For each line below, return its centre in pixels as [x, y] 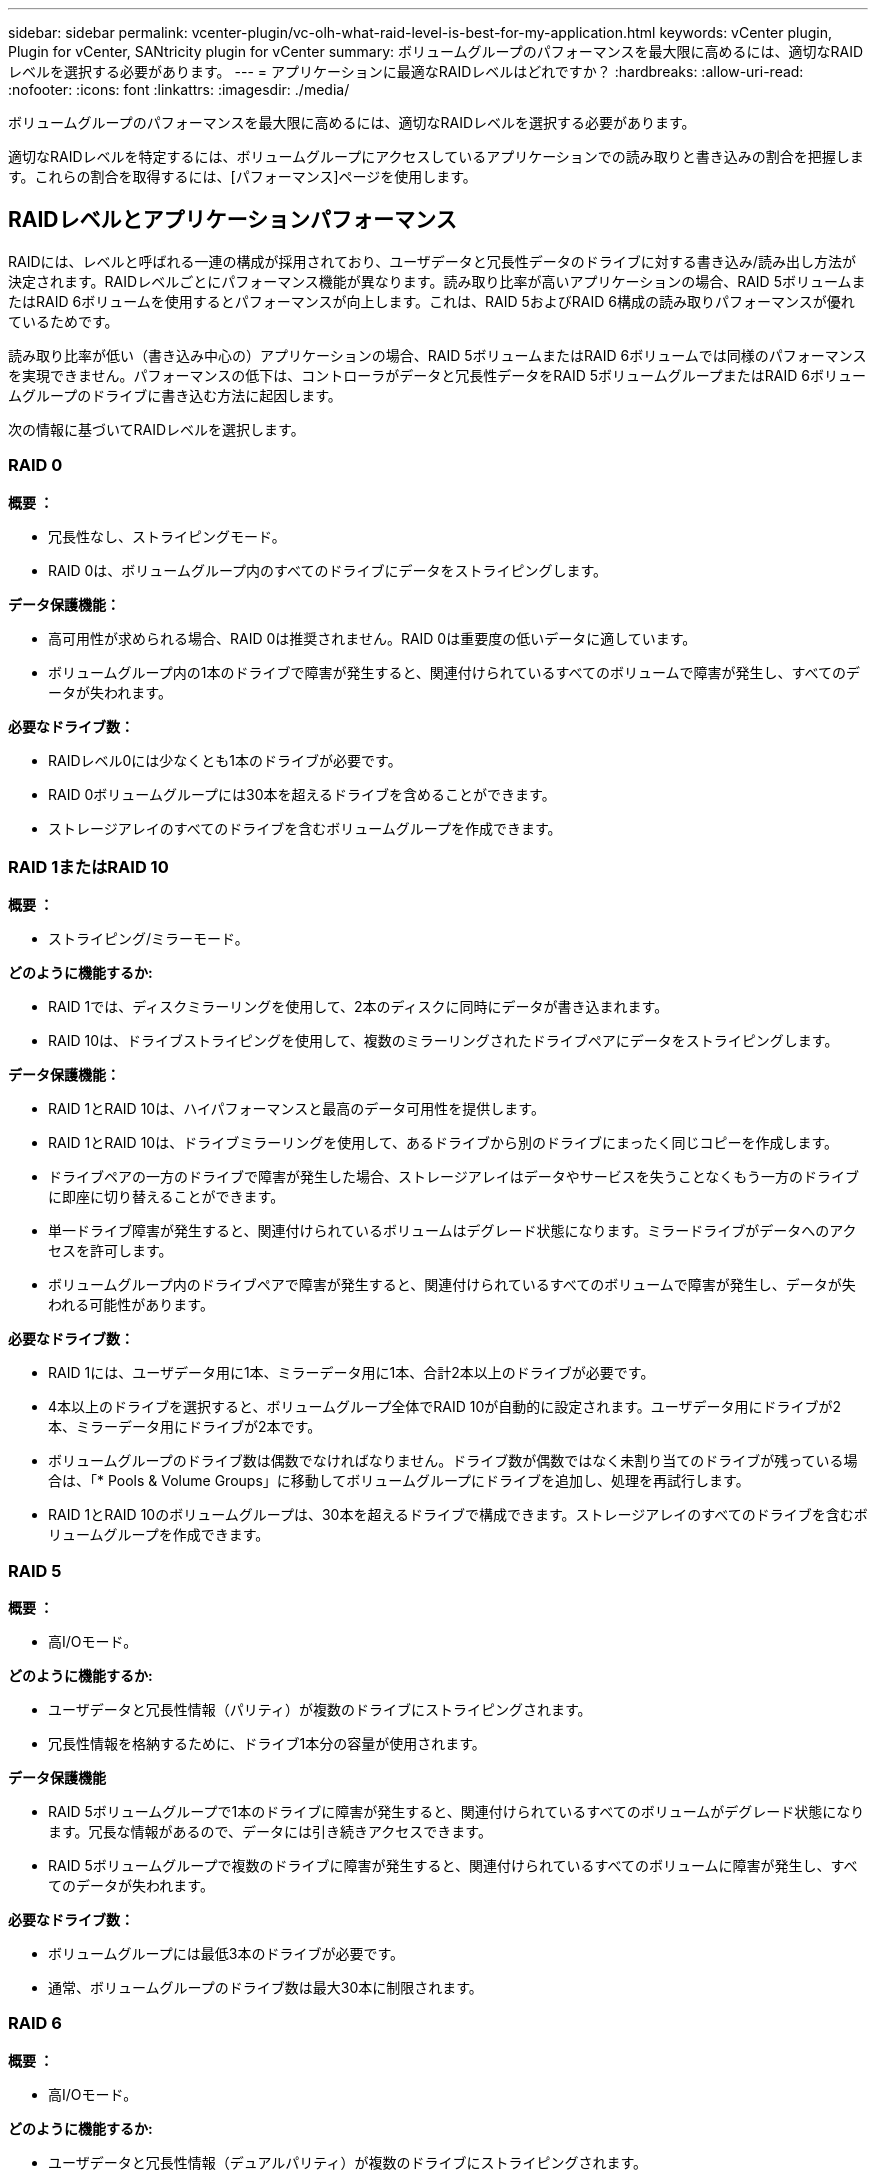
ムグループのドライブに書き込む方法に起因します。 [175, 395]
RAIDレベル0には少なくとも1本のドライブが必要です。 [225, 760]
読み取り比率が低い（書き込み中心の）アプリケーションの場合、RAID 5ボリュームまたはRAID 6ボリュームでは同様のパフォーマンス [437, 355]
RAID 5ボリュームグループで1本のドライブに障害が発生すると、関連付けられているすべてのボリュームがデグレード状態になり [456, 1812]
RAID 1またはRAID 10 [88, 866]
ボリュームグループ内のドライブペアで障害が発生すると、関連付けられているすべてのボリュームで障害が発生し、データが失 [452, 1285]
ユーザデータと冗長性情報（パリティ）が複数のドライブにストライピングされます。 [320, 1710]
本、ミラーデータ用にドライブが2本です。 [185, 1427]
